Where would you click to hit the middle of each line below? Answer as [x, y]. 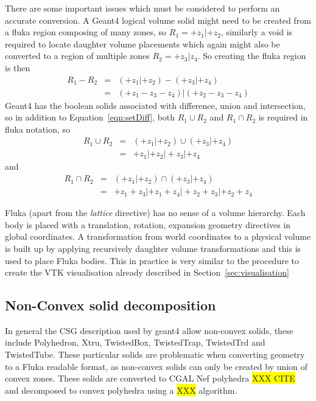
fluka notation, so [38, 129]
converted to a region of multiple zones [77, 56]
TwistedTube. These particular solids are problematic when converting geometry [155, 354]
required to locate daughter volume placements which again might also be [142, 44]
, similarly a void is [257, 32]
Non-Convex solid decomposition [111, 305]
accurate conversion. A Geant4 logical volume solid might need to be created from [158, 20]
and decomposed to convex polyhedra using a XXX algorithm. [121, 390]
